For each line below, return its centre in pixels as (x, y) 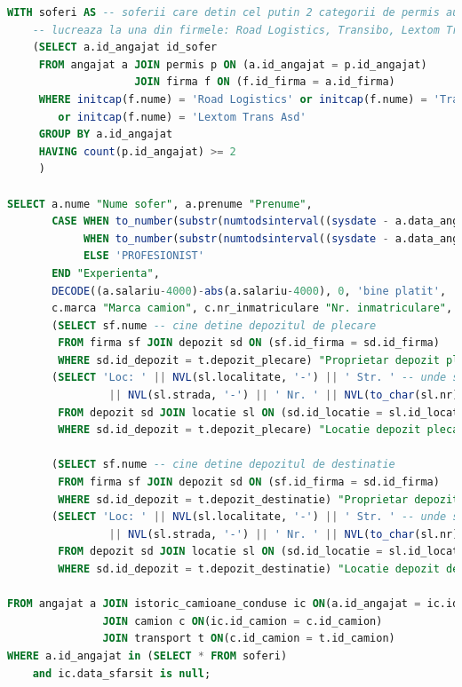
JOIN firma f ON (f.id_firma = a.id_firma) (265, 82)
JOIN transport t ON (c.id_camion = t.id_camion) (249, 639)
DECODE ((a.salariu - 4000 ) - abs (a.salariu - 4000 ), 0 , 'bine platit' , (249, 291)
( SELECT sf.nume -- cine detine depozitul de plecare (214, 325)
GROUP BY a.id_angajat (106, 134)
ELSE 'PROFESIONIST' (143, 256)
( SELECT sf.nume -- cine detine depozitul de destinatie (223, 465)
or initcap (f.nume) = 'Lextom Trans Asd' (182, 117)
